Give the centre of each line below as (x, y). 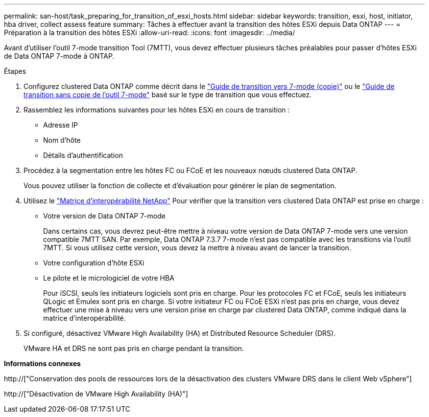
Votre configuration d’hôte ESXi (94, 263)
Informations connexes (42, 363)
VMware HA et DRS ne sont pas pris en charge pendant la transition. (134, 348)
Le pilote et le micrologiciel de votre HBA (109, 278)
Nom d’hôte (62, 140)
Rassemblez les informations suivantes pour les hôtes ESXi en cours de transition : (157, 110)
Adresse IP (61, 125)
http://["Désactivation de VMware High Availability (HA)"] (96, 394)
